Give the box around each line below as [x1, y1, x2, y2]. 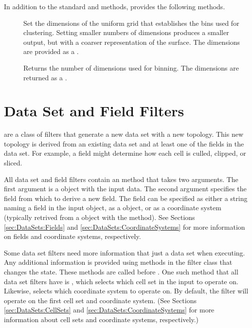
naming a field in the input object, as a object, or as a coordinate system [4, 202, 221, 213]
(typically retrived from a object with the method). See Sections [4, 212, 195, 222]
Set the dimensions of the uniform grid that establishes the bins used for [23, 18, 239, 28]
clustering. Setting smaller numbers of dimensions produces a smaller [23, 27, 229, 37]
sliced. [4, 158, 22, 168]
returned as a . [23, 72, 67, 82]
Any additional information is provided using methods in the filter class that [4, 257, 233, 267]
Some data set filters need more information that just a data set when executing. [4, 247, 245, 257]
